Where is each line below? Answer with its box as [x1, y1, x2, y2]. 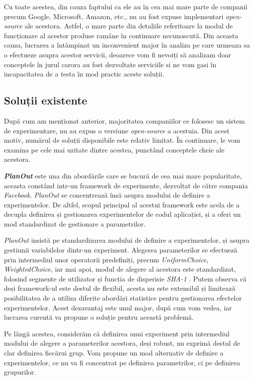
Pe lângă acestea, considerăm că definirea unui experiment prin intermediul [4, 328, 230, 338]
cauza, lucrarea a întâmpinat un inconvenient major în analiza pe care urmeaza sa [4, 40, 250, 50]
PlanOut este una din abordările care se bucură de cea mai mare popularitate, [4, 170, 242, 180]
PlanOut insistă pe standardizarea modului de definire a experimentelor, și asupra [4, 235, 250, 245]
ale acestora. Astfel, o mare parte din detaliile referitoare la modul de [24, 21, 233, 31]
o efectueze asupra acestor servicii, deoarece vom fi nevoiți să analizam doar [4, 49, 231, 59]
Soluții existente [4, 93, 88, 108]
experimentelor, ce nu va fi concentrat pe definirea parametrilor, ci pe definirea [4, 357, 240, 367]
